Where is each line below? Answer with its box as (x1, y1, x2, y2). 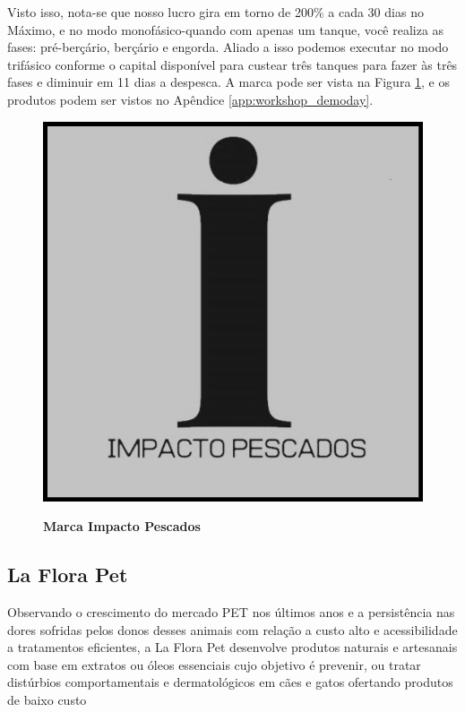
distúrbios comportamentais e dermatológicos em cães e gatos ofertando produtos (7, 673, 453, 691)
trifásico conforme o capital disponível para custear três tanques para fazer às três (7, 55, 458, 73)
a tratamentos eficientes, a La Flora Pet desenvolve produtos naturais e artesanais (7, 638, 458, 656)
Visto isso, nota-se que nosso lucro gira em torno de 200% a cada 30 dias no (7, 3, 424, 21)
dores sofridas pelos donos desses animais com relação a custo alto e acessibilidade (7, 620, 458, 639)
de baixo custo (7, 690, 87, 708)
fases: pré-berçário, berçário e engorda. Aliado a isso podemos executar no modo (7, 38, 449, 56)
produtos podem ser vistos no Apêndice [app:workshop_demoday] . (7, 90, 374, 108)
